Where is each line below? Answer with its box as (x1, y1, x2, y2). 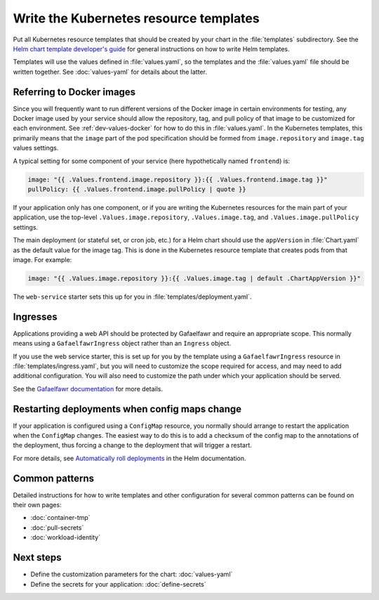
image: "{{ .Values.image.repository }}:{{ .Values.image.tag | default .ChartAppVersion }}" (27, 274, 361, 282)
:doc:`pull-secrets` (30, 523, 84, 532)
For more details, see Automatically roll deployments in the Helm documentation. (13, 454, 246, 462)
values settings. (13, 144, 59, 152)
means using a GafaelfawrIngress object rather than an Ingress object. (13, 339, 232, 348)
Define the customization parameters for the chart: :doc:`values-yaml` (30, 570, 233, 579)
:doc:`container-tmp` (30, 514, 91, 522)
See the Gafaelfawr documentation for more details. (13, 384, 164, 393)
